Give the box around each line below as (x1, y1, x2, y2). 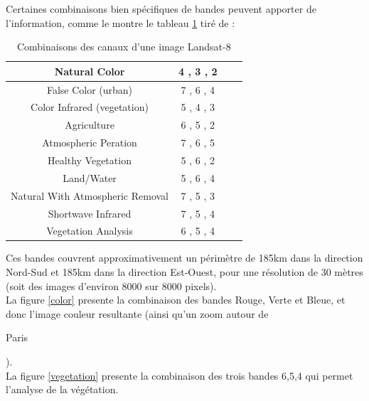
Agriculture (65, 117, 114, 132)
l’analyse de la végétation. (6, 382, 119, 397)
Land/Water (63, 170, 117, 185)
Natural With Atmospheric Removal (11, 188, 169, 203)
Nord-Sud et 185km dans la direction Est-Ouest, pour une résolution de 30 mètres (6, 264, 363, 279)
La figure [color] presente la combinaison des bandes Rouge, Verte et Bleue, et (6, 292, 346, 307)
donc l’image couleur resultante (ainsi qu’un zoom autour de (6, 306, 269, 321)
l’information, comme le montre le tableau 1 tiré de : (6, 15, 235, 30)
